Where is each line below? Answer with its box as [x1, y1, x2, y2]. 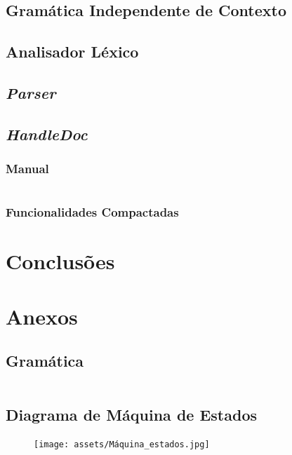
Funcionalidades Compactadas [6, 203, 179, 221]
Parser [6, 81, 56, 103]
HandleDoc [6, 123, 88, 144]
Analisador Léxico [6, 41, 139, 62]
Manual [6, 160, 49, 177]
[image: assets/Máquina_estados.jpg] [34, 440, 210, 450]
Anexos [6, 301, 78, 330]
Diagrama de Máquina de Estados [6, 403, 257, 425]
